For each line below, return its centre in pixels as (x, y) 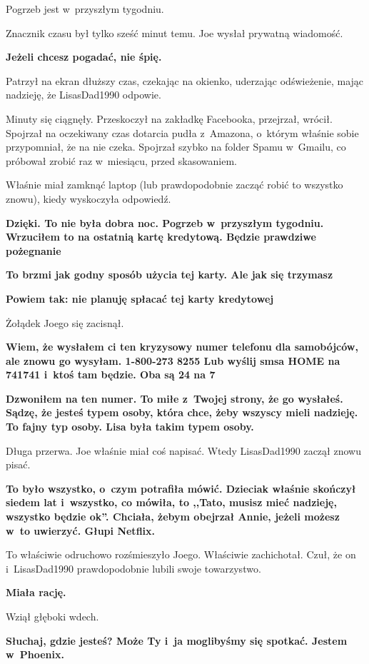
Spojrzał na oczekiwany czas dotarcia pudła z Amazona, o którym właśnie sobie (182, 132)
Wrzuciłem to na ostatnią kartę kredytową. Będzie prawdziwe (161, 237)
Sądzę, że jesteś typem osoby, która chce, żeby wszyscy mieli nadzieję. (182, 412)
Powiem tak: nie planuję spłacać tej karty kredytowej (140, 298)
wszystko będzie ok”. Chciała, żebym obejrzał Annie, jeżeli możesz (173, 517)
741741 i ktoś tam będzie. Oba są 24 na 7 (111, 374)
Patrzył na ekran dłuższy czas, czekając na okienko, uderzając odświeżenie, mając (185, 80)
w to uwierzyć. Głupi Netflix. (81, 530)
